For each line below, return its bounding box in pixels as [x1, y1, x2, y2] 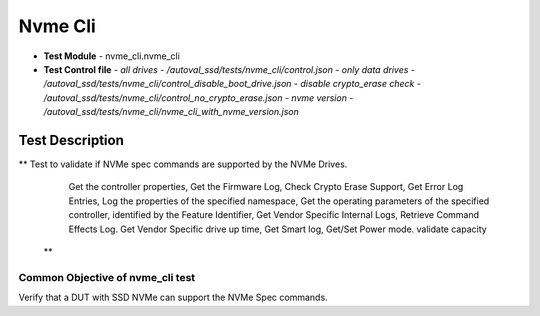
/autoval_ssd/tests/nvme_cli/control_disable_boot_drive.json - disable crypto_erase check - [43, 78, 422, 90]
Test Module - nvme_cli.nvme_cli [43, 50, 180, 62]
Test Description [18, 131, 125, 149]
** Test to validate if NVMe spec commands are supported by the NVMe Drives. [18, 158, 348, 170]
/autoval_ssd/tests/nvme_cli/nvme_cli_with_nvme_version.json [43, 106, 299, 118]
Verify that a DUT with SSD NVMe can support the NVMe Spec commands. [18, 291, 329, 304]
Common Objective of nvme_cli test [18, 270, 196, 284]
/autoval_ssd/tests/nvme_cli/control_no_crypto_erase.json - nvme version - [43, 91, 354, 104]
